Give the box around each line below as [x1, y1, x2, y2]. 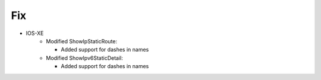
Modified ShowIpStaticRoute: [46, 37, 118, 44]
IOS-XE [26, 30, 44, 37]
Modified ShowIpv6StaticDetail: [46, 54, 123, 62]
